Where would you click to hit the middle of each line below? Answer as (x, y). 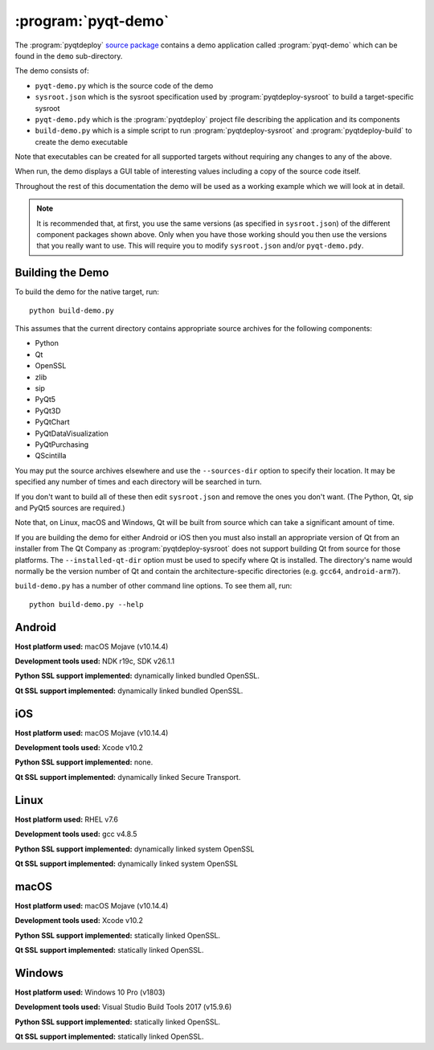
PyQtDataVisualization (72, 433)
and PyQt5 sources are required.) (70, 507)
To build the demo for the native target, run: (87, 292)
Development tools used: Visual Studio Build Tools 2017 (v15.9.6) (123, 1007)
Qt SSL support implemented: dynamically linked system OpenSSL (127, 863)
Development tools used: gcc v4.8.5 (76, 834)
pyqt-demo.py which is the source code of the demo (124, 85)
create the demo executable (82, 142)
